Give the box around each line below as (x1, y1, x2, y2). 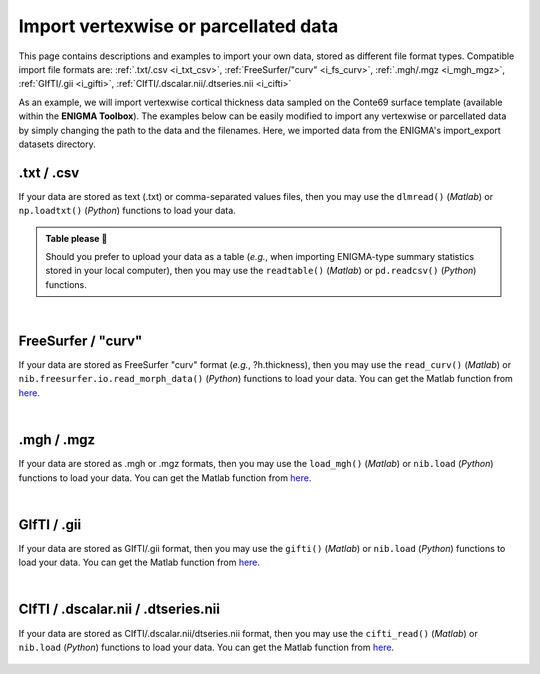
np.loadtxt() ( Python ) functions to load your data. (18, 205, 237, 217)
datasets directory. (18, 138, 97, 150)
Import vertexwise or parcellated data (18, 15, 339, 37)
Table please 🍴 (45, 232, 108, 244)
